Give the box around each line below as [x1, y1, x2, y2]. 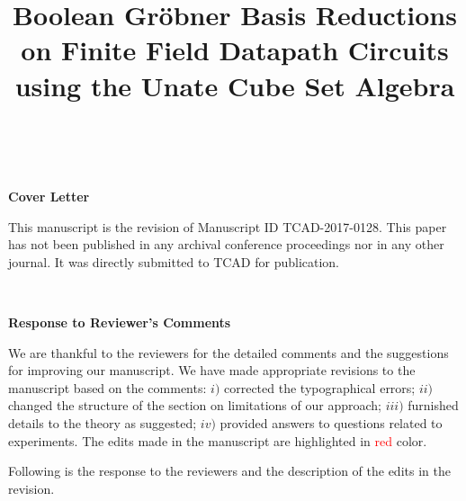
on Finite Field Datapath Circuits [21, 31, 449, 68]
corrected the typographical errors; [223, 378, 416, 397]
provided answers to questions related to [220, 414, 443, 433]
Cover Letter [8, 187, 90, 206]
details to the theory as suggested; [8, 414, 197, 433]
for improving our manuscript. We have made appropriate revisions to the [8, 361, 416, 380]
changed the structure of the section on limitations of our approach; [8, 396, 381, 415]
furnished [408, 396, 459, 415]
